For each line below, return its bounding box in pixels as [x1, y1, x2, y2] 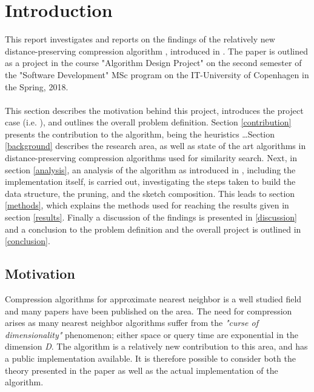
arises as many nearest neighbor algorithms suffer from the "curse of [5, 316, 259, 329]
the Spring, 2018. [5, 80, 68, 93]
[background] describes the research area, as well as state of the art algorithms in [5, 139, 306, 152]
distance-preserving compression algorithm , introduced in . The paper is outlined [5, 44, 308, 57]
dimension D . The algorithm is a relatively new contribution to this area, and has [5, 340, 308, 353]
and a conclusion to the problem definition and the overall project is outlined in [5, 222, 301, 235]
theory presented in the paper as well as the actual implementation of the [5, 364, 278, 376]
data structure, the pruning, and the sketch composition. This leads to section [5, 187, 295, 199]
